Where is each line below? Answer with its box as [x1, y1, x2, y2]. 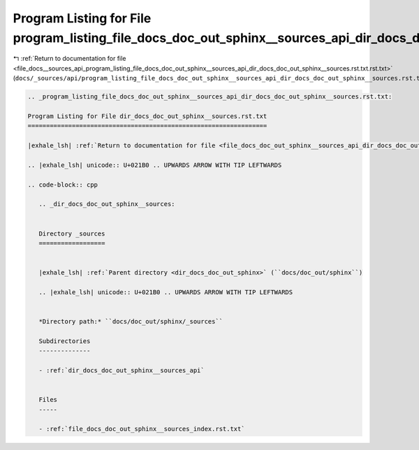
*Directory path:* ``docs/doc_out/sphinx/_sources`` [38, 318, 223, 326]
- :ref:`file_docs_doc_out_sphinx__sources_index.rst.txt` [38, 425, 245, 433]
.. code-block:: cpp [27, 180, 98, 189]
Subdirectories [38, 337, 91, 345]
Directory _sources [38, 229, 105, 238]
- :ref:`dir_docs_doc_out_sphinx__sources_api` [38, 367, 205, 375]
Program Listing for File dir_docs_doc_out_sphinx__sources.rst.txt [27, 112, 267, 120]
